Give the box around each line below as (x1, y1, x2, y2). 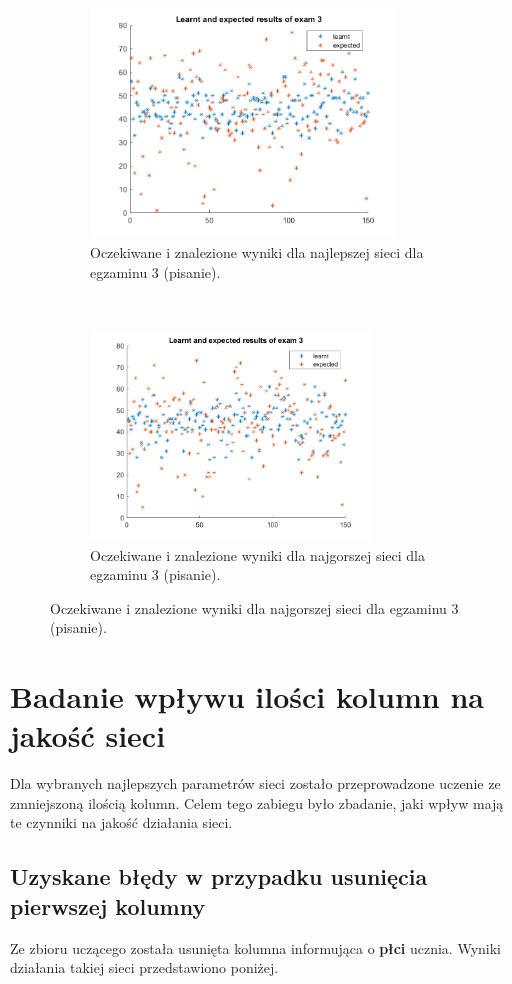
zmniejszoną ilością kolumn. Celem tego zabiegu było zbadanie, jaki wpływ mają (10, 792, 504, 813)
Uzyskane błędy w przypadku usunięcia (10, 861, 428, 892)
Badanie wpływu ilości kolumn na (10, 676, 484, 717)
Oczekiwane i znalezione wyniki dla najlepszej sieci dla (90, 241, 424, 262)
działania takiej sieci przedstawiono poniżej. (10, 957, 279, 978)
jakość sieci (10, 715, 166, 756)
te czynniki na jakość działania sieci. (10, 812, 233, 833)
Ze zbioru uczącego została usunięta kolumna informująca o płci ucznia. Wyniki (10, 937, 501, 958)
